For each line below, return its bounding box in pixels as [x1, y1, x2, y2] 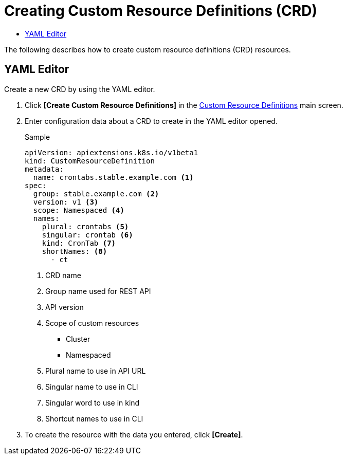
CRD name [45, 270, 81, 280]
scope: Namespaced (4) [33, 206, 124, 214]
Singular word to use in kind [45, 398, 140, 407]
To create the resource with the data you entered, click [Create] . [25, 430, 243, 439]
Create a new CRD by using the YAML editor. [4, 84, 155, 94]
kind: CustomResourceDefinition [25, 156, 155, 165]
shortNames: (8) [42, 247, 107, 255]
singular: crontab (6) [42, 230, 133, 239]
